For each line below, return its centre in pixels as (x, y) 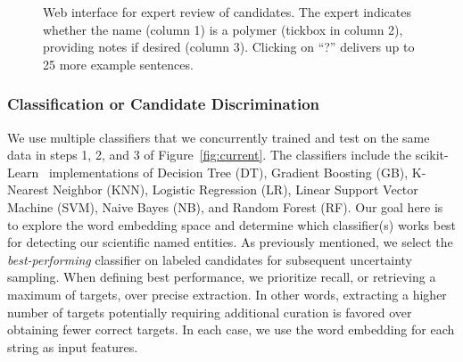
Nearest (28, 189)
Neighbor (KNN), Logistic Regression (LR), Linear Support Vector (236, 189)
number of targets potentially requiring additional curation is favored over (210, 312)
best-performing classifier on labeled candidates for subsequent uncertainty (210, 259)
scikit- (432, 155)
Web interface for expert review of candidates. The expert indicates (227, 12)
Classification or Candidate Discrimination (164, 104)
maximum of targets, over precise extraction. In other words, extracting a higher (227, 294)
